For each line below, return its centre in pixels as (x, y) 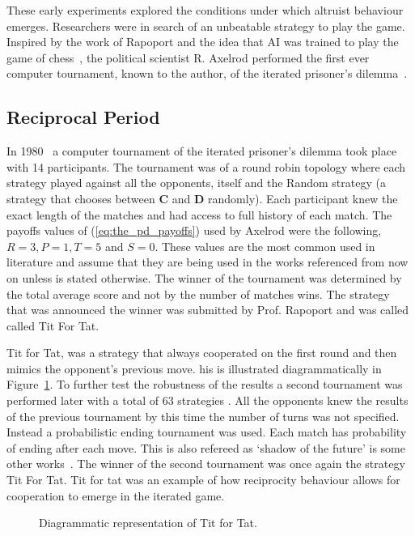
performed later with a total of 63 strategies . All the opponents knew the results (207, 400)
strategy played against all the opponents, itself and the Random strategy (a (196, 183)
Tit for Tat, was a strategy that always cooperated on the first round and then (202, 353)
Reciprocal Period (83, 117)
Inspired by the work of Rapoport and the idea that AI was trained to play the (203, 42)
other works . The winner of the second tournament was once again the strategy (206, 464)
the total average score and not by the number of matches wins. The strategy (198, 294)
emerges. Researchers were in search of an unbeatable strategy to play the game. (206, 26)
